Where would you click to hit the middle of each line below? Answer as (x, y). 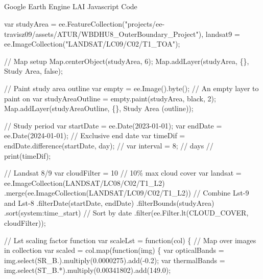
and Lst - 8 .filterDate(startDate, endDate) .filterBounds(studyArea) (109, 202)
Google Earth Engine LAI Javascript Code (71, 6)
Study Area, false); (33, 71)
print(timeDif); (28, 155)
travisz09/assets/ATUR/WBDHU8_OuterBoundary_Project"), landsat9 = (122, 34)
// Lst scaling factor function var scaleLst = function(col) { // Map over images (130, 240)
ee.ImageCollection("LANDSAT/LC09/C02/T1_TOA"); (92, 44)
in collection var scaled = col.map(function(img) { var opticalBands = (114, 250)
